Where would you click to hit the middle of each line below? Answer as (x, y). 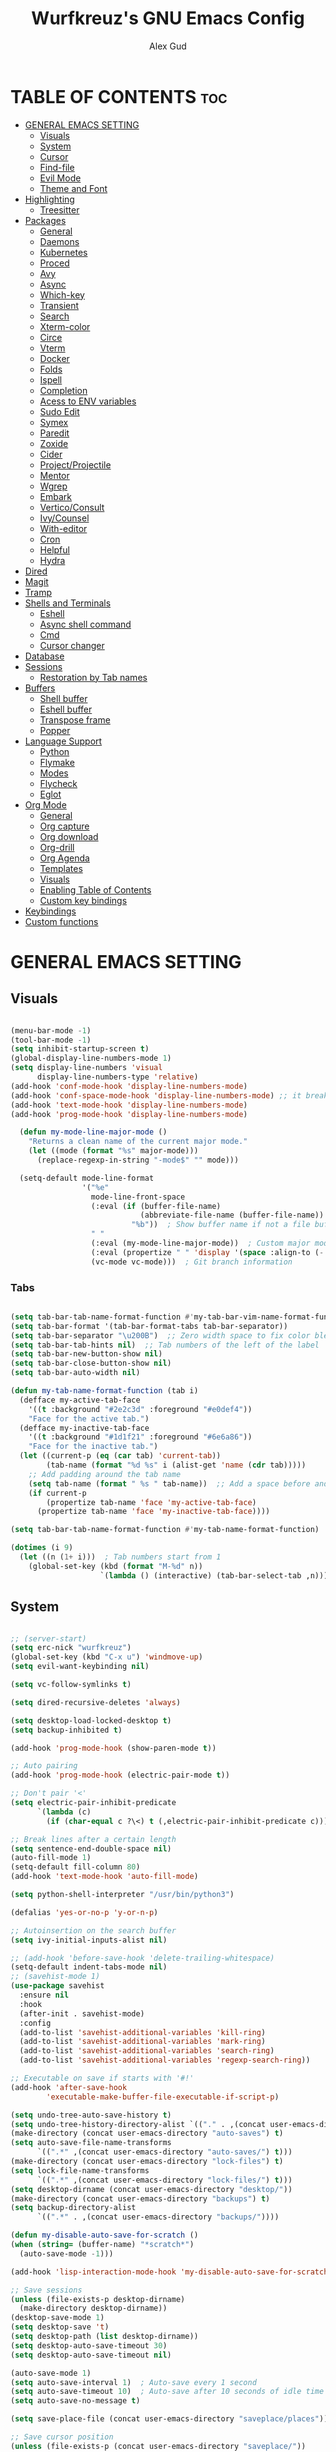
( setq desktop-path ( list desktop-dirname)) (104, 2337)
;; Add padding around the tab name (105, 1474)
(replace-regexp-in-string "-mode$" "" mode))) (138, 1160)
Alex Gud (168, 46)
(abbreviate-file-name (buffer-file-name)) (232, 1215)
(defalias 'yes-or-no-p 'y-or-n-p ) (84, 1912)
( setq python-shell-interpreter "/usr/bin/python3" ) (122, 1895)
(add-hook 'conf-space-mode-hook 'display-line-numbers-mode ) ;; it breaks (171, 1095)
